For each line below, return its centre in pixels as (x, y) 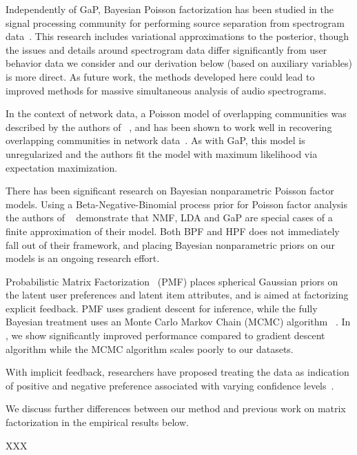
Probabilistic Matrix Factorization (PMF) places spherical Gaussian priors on (172, 281)
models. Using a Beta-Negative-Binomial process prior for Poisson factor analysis (177, 204)
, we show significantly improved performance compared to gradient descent (165, 335)
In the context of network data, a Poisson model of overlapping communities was (176, 113)
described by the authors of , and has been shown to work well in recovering (169, 127)
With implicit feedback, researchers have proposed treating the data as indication (177, 372)
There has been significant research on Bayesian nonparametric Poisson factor (170, 191)
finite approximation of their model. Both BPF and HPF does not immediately (173, 231)
